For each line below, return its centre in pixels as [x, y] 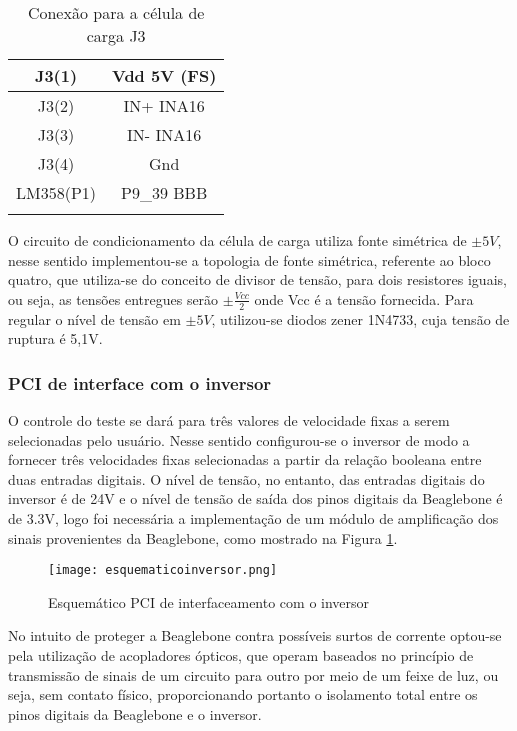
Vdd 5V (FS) [164, 75]
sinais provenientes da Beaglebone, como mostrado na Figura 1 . [203, 537]
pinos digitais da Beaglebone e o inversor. [135, 713]
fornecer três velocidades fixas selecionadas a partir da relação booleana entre [245, 459]
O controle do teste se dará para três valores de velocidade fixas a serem [229, 420]
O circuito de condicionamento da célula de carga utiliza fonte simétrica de [237, 240]
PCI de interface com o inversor [140, 382]
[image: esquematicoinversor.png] [163, 570]
